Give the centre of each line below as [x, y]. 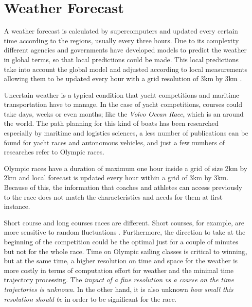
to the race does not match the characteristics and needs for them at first [113, 196]
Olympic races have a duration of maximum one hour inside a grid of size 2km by [126, 168]
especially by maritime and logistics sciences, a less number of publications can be [126, 133]
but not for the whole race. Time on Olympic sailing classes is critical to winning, [126, 251]
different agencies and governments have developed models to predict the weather [125, 50]
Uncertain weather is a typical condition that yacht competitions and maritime [122, 94]
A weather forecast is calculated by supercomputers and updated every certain [121, 31]
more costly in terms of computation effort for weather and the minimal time [119, 270]
